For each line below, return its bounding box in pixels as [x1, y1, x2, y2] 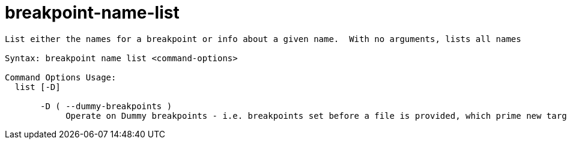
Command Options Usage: [5, 72, 117, 82]
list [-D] [14, 82, 61, 92]
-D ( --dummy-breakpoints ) [40, 101, 172, 111]
